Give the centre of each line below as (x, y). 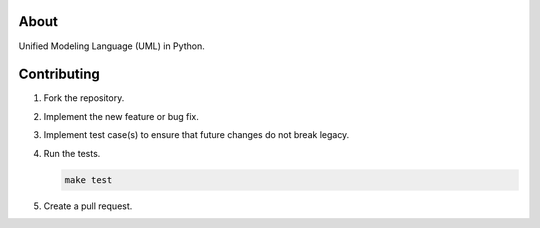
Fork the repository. (84, 98)
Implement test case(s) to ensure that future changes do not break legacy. (196, 135)
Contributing (59, 74)
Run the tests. (72, 153)
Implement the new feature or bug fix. (121, 116)
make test (88, 179)
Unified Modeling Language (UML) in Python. (111, 46)
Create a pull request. (88, 206)
